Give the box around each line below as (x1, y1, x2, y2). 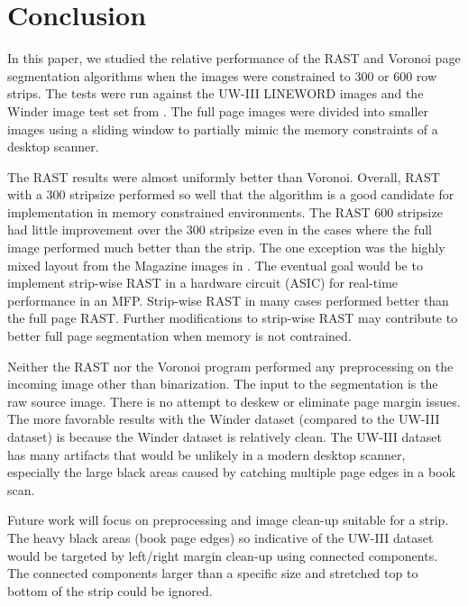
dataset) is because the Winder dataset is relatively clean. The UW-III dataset (7, 427, 442, 445)
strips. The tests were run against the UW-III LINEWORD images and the (7, 84, 424, 103)
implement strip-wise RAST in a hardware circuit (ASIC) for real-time (7, 273, 399, 292)
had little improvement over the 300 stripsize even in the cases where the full (7, 220, 432, 239)
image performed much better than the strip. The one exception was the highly (7, 238, 445, 257)
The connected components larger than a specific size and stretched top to (7, 564, 418, 583)
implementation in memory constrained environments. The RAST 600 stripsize (7, 202, 443, 221)
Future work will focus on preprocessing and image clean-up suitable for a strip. (7, 510, 449, 529)
